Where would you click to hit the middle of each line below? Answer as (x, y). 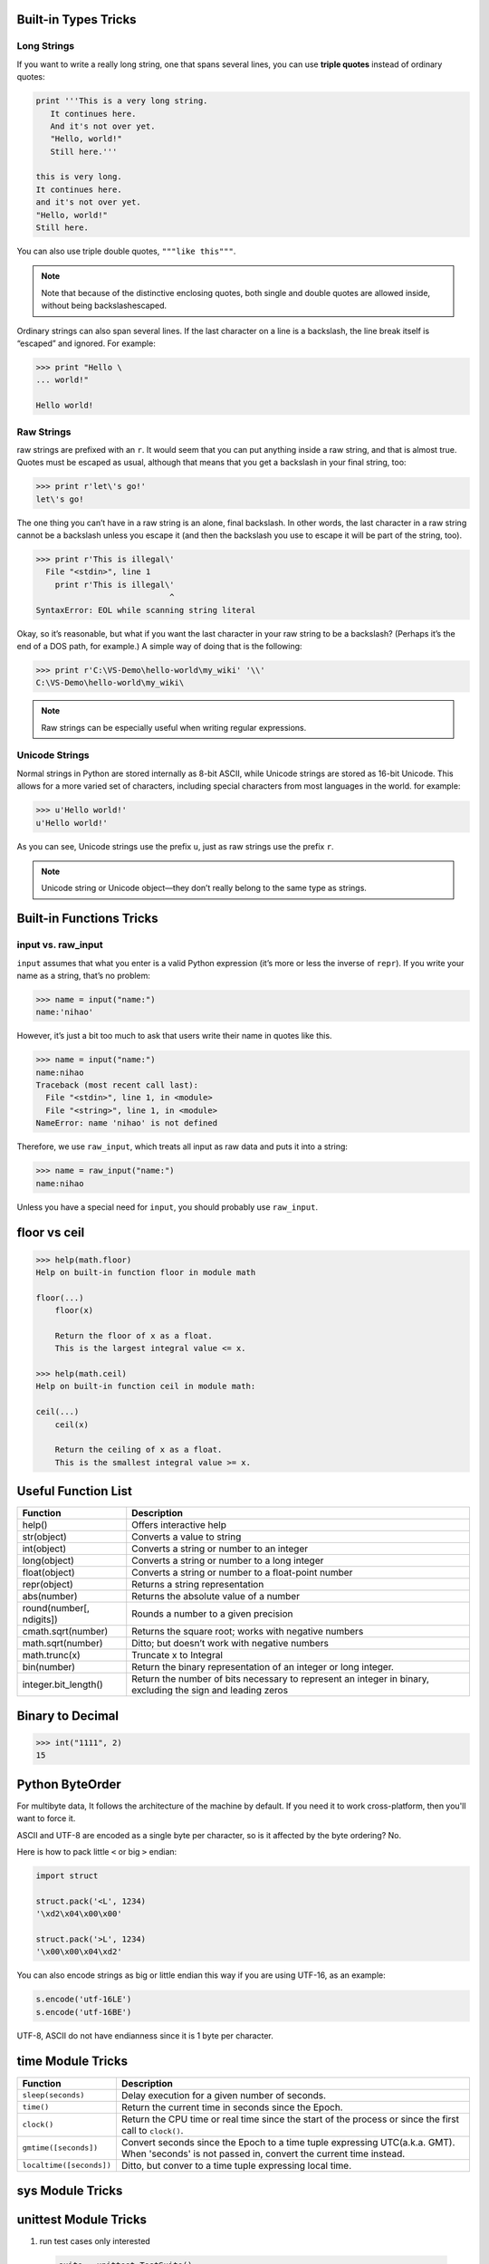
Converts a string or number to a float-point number (242, 1573)
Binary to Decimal (68, 1716)
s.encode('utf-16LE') (84, 2000)
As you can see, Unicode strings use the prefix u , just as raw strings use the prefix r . (175, 846)
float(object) (48, 1573)
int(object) (44, 1549)
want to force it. (46, 1818)
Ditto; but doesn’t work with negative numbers (230, 1644)
